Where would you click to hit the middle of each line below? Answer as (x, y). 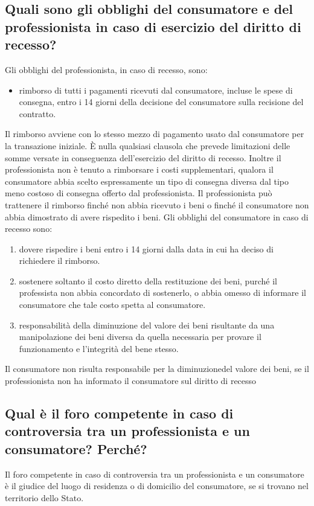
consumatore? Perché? (76, 448)
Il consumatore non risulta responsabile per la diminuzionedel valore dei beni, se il (157, 369)
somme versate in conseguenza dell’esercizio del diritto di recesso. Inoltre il (143, 157)
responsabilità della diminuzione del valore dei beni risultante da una (147, 325)
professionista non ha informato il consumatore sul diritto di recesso (131, 381)
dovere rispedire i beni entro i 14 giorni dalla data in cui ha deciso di (146, 248)
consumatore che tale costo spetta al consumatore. (112, 305)
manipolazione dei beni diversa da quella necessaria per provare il (140, 337)
